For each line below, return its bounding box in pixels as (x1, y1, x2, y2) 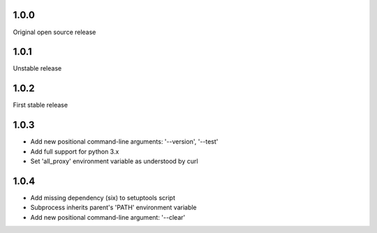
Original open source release (13, 28, 96, 36)
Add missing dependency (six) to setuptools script (30, 193, 176, 202)
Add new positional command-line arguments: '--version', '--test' (30, 137, 219, 146)
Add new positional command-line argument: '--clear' (30, 213, 186, 221)
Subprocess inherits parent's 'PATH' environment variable (30, 203, 197, 212)
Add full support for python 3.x (30, 147, 119, 156)
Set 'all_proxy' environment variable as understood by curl (30, 157, 198, 165)
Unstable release (13, 64, 62, 73)
